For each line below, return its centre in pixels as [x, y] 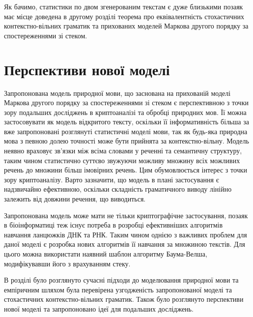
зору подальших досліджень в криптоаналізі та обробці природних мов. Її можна [125, 112]
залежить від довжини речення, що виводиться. [75, 199]
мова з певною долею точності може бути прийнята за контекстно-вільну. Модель [126, 141]
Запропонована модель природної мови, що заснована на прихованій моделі [117, 93]
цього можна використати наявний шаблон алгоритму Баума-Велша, [106, 254]
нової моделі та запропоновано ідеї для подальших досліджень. [99, 308]
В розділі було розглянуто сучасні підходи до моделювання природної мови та [121, 280]
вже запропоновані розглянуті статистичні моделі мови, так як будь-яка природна [126, 131]
